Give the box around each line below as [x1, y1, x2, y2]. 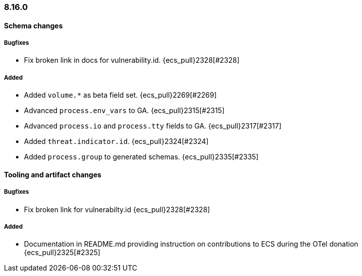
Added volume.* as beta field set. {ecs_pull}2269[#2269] [24, 91, 217, 100]
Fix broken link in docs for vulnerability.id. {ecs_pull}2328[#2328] [24, 56, 240, 65]
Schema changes [4, 21, 63, 30]
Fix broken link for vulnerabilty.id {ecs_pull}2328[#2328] [24, 205, 210, 214]
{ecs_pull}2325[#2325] [24, 248, 100, 257]
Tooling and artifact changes [4, 170, 101, 179]
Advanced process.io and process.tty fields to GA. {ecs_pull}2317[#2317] [24, 122, 282, 131]
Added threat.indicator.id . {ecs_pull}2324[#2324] [24, 137, 209, 146]
